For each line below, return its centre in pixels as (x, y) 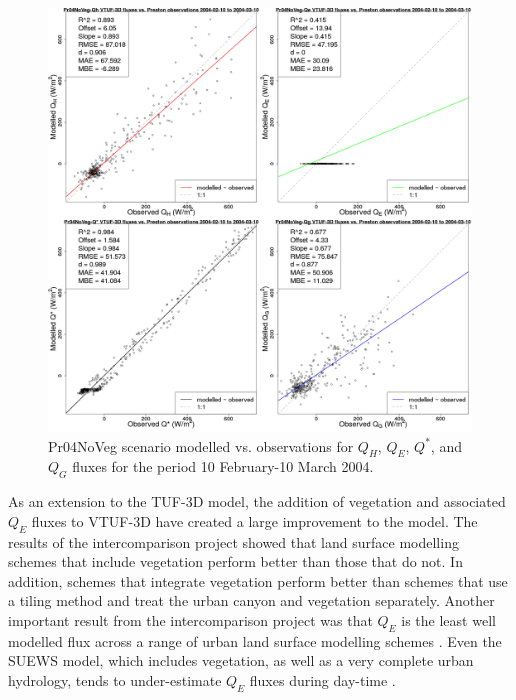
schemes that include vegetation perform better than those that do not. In (235, 561)
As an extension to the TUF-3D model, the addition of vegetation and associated (257, 501)
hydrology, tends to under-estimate (115, 679)
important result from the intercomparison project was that (190, 619)
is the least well (448, 619)
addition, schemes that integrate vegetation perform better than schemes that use (258, 580)
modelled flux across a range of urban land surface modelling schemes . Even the (255, 640)
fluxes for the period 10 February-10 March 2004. (223, 466)
